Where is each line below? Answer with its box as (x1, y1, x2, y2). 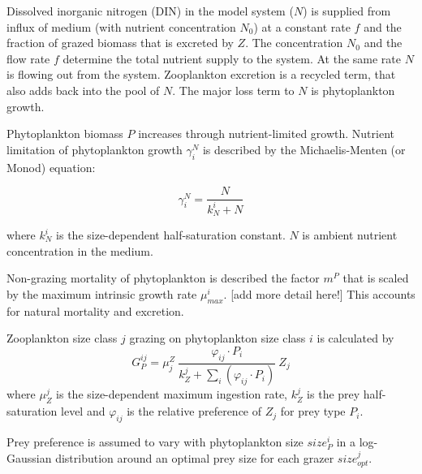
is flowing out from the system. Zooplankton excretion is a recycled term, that (6, 66, 396, 83)
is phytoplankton (311, 81, 395, 98)
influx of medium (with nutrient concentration (6, 18, 236, 35)
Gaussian (6, 449, 52, 466)
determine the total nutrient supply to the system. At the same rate (62, 50, 402, 67)
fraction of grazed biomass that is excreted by (6, 34, 234, 51)
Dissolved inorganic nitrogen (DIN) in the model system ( (6, 2, 294, 19)
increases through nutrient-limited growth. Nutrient (138, 125, 394, 142)
